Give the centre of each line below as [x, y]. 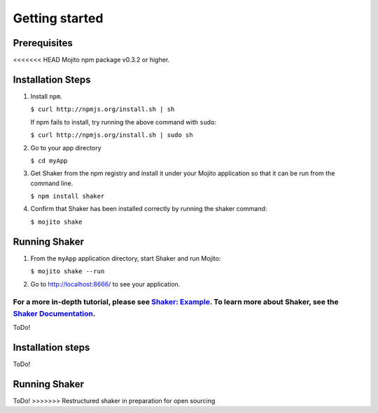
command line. [52, 183]
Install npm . [46, 96]
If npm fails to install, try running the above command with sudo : [124, 122]
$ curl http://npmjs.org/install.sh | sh [103, 109]
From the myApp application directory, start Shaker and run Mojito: [126, 258]
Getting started [58, 18]
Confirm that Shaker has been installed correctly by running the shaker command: [149, 209]
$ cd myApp [49, 160]
